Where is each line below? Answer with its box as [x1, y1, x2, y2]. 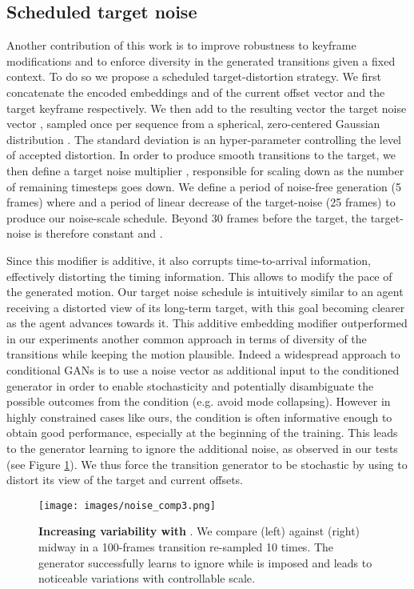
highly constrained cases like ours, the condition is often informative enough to [6, 408, 392, 425]
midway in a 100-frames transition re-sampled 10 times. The [38, 539, 334, 555]
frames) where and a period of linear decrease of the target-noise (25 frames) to [6, 194, 396, 210]
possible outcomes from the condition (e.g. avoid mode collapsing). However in [6, 393, 391, 410]
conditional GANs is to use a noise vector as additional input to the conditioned [6, 362, 400, 379]
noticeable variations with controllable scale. [38, 570, 255, 587]
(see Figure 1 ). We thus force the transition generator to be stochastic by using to [6, 455, 408, 472]
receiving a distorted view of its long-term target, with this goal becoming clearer [6, 299, 405, 315]
